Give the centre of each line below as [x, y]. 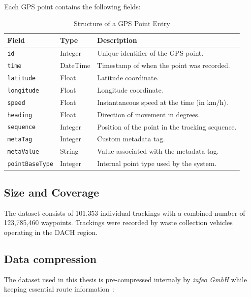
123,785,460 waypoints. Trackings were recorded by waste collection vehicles [118, 222]
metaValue [23, 152]
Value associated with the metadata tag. [158, 151]
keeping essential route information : [60, 289]
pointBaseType [31, 164]
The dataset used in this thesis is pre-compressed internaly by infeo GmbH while [125, 279]
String [69, 151]
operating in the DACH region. [51, 232]
